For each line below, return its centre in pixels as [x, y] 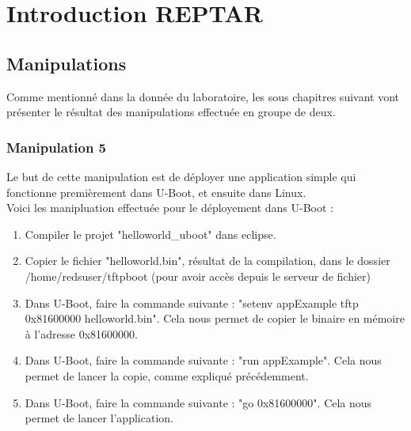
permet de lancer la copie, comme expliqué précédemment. [167, 375]
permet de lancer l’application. [99, 418]
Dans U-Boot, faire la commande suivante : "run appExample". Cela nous [203, 360]
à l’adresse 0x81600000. [81, 333]
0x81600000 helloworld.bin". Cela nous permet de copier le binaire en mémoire [215, 318]
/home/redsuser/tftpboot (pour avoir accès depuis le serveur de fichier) [198, 276]
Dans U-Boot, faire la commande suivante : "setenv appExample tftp [192, 302]
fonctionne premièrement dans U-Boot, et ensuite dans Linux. [156, 192]
